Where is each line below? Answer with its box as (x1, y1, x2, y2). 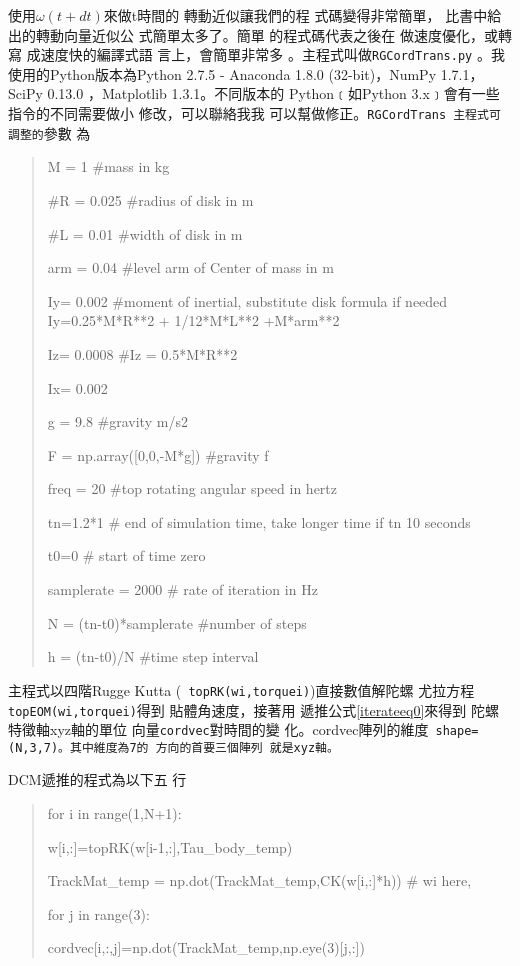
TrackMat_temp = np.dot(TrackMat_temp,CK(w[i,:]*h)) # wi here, (47, 870, 472, 891)
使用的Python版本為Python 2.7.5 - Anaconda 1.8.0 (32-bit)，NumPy (8, 63, 437, 84)
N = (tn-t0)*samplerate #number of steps (47, 612, 307, 633)
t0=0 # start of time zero (47, 545, 206, 566)
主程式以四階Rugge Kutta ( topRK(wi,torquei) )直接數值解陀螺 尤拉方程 (8, 679, 475, 700)
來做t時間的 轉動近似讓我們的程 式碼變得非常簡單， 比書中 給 (103, 5, 502, 25)
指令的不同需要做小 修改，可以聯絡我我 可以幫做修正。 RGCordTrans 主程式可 (8, 103, 501, 124)
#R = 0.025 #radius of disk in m (47, 189, 254, 210)
